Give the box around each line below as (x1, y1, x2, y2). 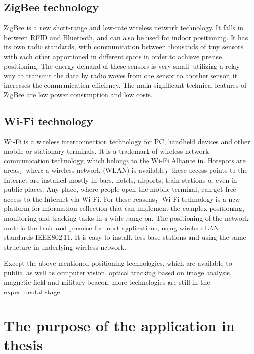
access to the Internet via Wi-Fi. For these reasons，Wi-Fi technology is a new (4, 193, 240, 204)
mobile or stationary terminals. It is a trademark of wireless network (4, 146, 209, 156)
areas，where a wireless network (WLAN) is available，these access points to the (4, 165, 248, 175)
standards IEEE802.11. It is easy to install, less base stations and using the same (4, 232, 246, 242)
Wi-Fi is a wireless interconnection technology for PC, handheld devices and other (4, 136, 250, 146)
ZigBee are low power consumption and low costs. (4, 89, 153, 100)
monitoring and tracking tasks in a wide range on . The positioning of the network (4, 212, 249, 223)
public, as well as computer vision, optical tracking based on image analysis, (4, 267, 232, 277)
